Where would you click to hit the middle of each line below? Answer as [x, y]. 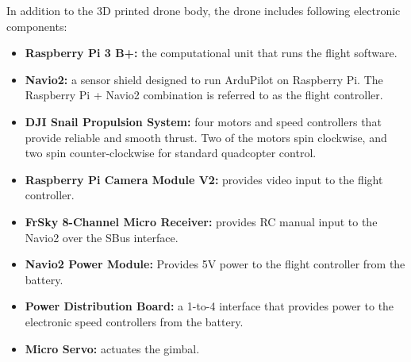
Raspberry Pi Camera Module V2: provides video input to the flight [204, 179]
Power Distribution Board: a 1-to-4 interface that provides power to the [209, 306]
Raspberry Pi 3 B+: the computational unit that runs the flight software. [211, 53]
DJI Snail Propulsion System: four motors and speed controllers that [203, 121]
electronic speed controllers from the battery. [134, 321]
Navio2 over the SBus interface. [102, 237]
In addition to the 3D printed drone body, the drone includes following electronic [204, 10]
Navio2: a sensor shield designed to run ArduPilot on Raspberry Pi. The [204, 79]
